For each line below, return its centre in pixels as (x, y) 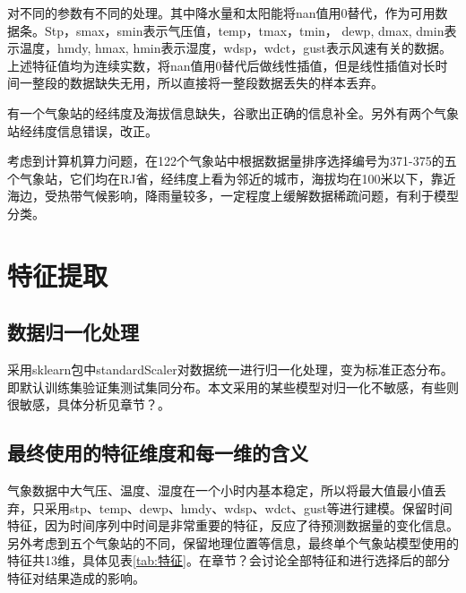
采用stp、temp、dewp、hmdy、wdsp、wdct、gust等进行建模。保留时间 (248, 507)
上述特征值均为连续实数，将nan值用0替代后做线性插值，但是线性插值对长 (221, 65)
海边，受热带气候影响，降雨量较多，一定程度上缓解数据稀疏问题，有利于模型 (233, 196)
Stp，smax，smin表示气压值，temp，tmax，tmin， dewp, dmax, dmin (244, 30)
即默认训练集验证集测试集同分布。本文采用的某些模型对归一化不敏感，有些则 (233, 387)
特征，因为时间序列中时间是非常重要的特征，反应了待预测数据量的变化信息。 (233, 525)
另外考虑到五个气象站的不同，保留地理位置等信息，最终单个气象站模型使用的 (233, 542)
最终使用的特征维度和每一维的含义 (158, 453)
